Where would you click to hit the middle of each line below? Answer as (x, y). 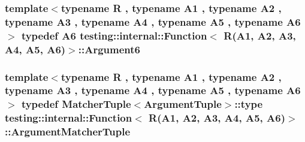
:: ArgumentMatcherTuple (68, 132)
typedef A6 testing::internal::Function (114, 35)
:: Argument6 (109, 49)
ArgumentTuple (183, 104)
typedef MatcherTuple (76, 104)
